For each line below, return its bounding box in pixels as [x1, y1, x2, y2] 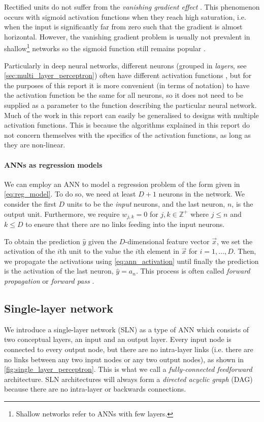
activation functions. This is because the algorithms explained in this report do [4, 120, 250, 130]
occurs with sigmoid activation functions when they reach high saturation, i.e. [4, 11, 246, 22]
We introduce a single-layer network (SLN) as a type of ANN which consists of [4, 324, 249, 334]
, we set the [216, 236, 253, 246]
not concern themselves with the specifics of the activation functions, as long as [4, 129, 251, 140]
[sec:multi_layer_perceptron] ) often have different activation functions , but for [4, 70, 252, 81]
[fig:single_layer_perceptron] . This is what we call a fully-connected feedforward [4, 364, 252, 374]
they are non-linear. [4, 139, 65, 150]
